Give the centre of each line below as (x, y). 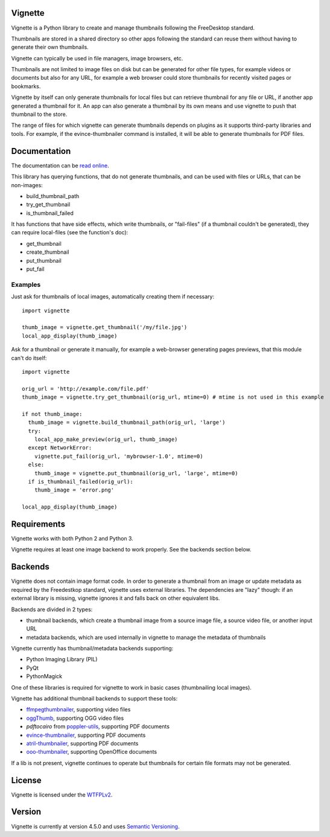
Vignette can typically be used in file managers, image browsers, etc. (97, 58)
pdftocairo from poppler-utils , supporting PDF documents (98, 726)
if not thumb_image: (52, 414)
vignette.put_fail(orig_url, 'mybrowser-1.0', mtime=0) (119, 456)
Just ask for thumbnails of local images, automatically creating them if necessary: (113, 297)
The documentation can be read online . (60, 165)
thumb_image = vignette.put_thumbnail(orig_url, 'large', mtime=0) (136, 473)
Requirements (38, 524)
